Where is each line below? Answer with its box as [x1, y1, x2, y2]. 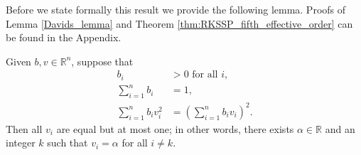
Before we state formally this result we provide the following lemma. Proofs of [6, 2, 346, 16]
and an [325, 121, 355, 136]
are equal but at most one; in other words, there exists [56, 121, 294, 136]
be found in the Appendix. [6, 30, 122, 45]
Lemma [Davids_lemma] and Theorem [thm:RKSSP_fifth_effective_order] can [6, 16, 353, 31]
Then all [6, 121, 43, 136]
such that [47, 135, 88, 150]
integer [6, 135, 36, 150]
